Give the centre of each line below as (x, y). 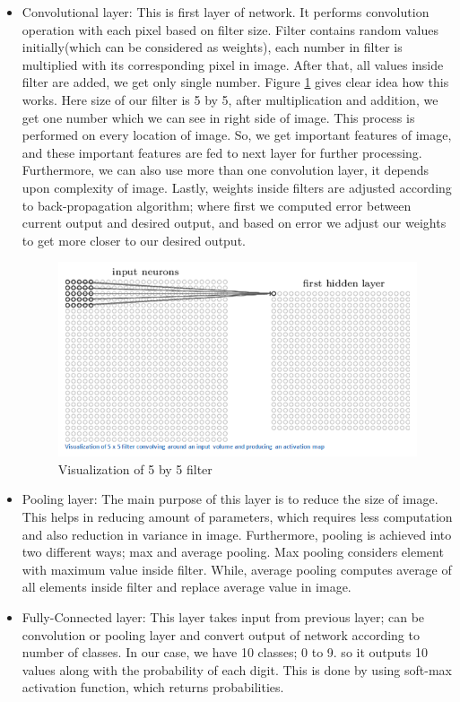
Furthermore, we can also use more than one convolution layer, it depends (226, 170)
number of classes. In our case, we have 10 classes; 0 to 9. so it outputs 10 (225, 652)
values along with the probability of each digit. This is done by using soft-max (237, 669)
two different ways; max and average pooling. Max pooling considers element (233, 552)
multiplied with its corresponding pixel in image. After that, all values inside (233, 64)
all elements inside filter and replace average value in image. (187, 587)
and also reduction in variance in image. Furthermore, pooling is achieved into (237, 534)
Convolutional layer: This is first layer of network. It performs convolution (226, 12)
